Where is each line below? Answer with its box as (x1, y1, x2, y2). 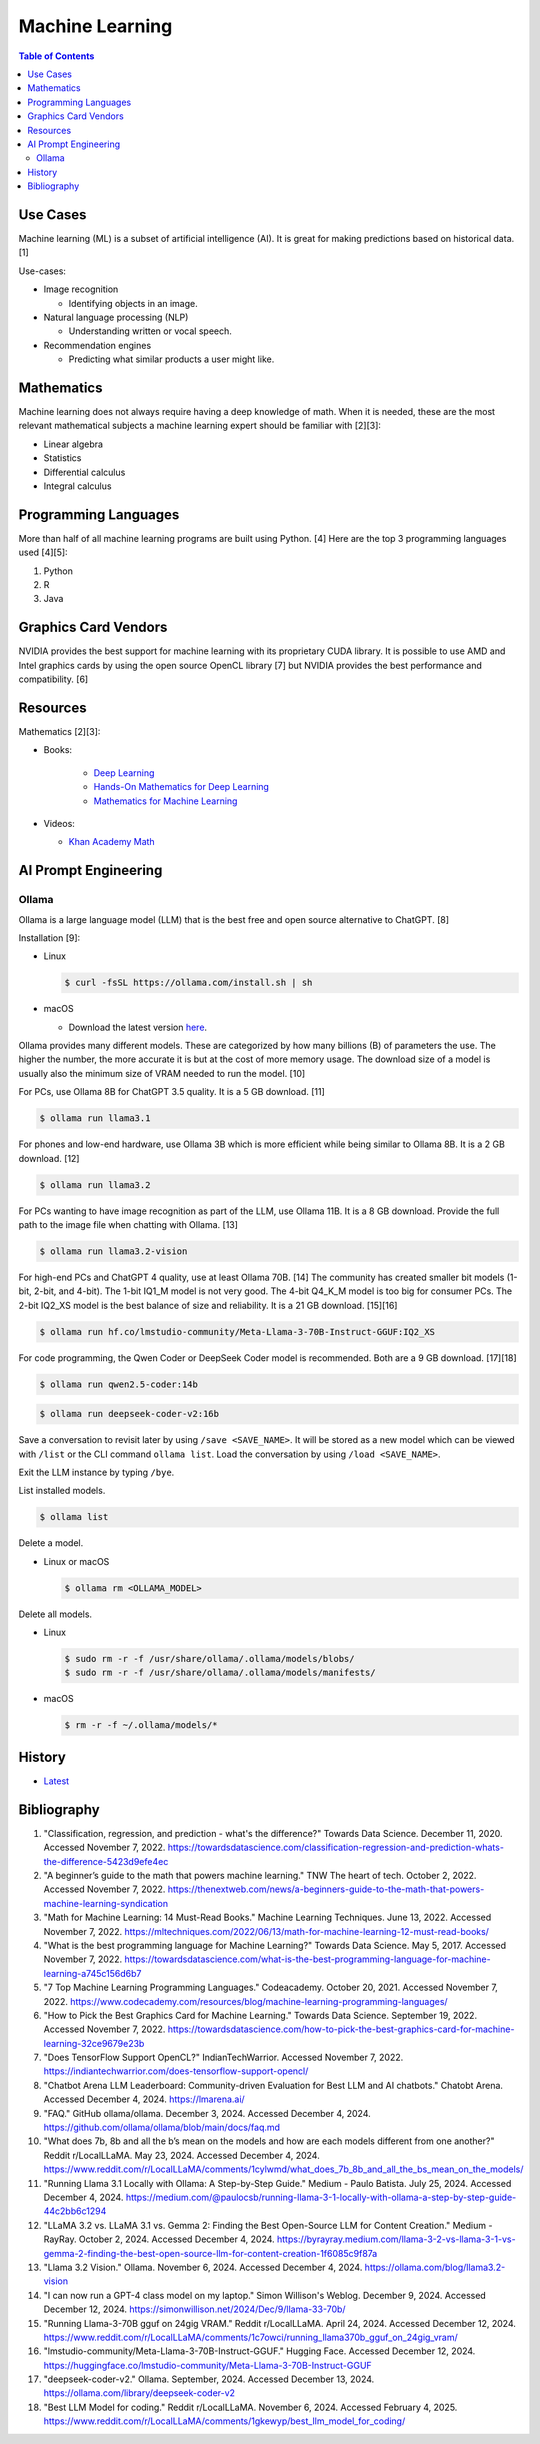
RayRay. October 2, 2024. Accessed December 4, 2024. (43, 2233, 275, 2245)
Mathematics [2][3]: (18, 726, 101, 738)
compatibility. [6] (18, 673, 89, 685)
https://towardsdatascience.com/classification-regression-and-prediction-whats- (167, 1841, 505, 1854)
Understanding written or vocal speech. (68, 325, 232, 337)
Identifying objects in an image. (68, 297, 199, 309)
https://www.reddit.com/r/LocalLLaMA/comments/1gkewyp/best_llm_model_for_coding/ (43, 2415, 406, 2427)
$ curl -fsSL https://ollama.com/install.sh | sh (64, 977, 313, 989)
